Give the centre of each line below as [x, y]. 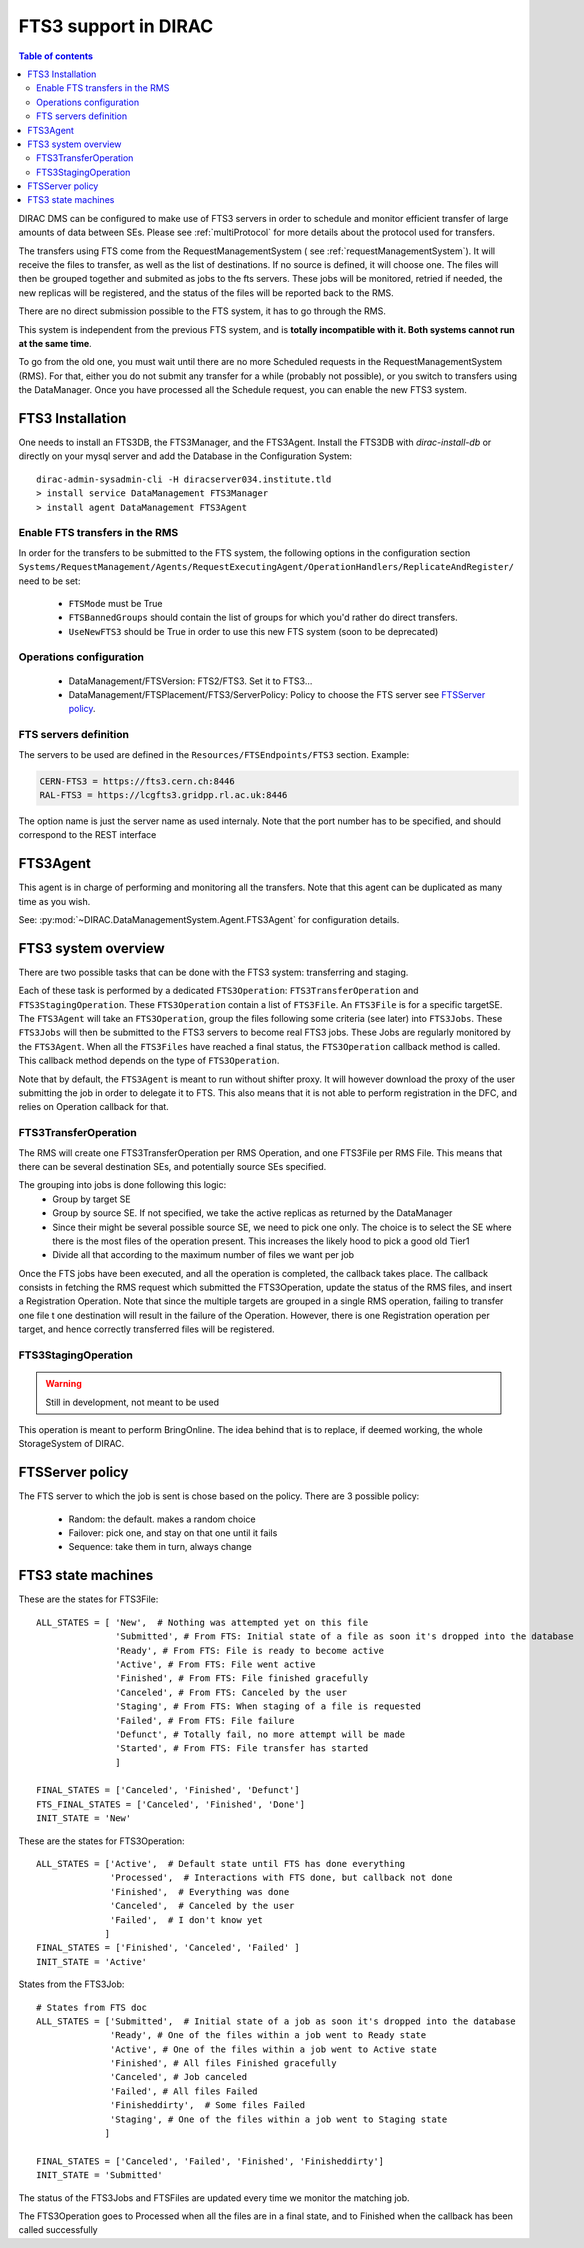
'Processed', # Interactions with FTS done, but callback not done [281, 1878]
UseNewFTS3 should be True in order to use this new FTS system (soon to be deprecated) [253, 631]
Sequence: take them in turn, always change [160, 1547]
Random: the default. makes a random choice [162, 1519]
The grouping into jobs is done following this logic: [122, 1185]
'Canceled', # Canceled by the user [202, 1906]
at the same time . [55, 343]
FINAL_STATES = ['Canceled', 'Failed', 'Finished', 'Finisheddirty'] [210, 2161]
